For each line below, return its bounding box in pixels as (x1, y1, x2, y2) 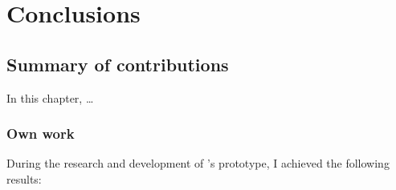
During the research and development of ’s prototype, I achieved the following (6, 155, 390, 172)
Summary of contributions (6, 51, 229, 76)
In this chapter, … (6, 89, 94, 106)
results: (6, 170, 42, 187)
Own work (6, 123, 75, 144)
